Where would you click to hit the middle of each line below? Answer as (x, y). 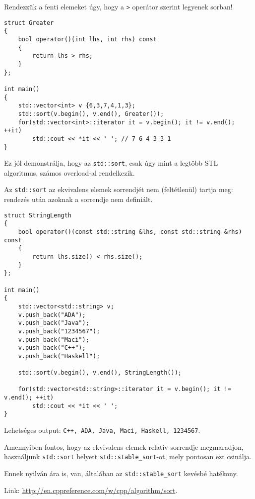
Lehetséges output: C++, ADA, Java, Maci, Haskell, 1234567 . (102, 430)
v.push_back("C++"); (52, 348)
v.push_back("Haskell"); (59, 356)
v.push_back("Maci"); (54, 340)
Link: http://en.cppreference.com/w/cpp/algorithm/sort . (91, 490)
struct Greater (29, 23)
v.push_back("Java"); (54, 323)
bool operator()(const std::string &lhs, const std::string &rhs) (130, 232)
